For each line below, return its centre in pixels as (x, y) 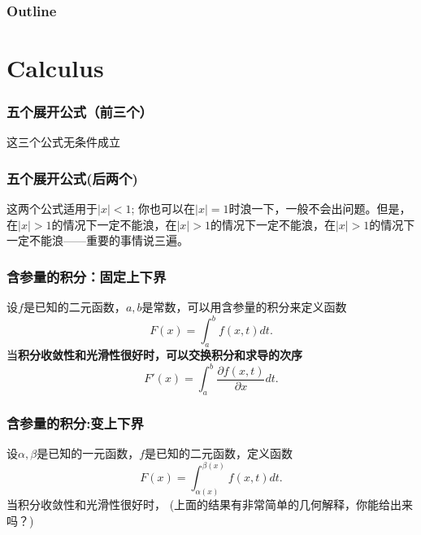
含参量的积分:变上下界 (75, 422)
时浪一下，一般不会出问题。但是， (320, 209)
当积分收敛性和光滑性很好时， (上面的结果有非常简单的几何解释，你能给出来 (210, 505)
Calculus (55, 68)
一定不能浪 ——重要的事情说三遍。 (98, 240)
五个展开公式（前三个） (80, 112)
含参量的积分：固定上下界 (87, 276)
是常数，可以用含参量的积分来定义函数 (244, 307)
